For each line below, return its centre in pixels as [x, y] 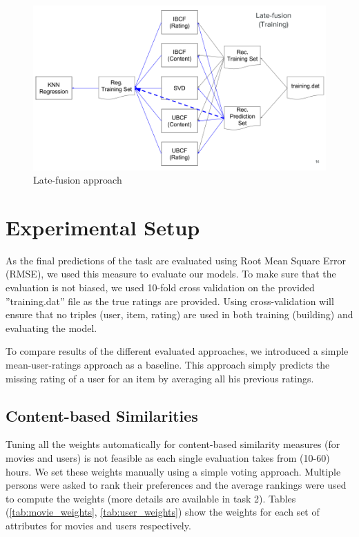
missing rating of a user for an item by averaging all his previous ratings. [160, 378]
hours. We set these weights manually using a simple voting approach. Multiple [173, 471]
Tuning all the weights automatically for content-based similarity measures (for [173, 444]
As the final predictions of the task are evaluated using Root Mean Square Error [176, 260]
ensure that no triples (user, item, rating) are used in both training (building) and [179, 314]
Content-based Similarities [102, 415]
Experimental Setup [103, 227]
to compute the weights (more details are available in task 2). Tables [151, 498]
